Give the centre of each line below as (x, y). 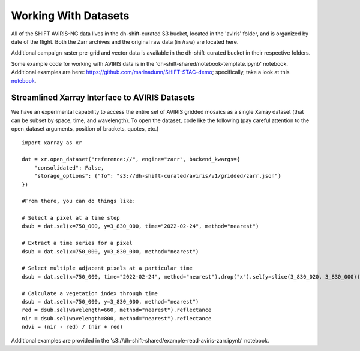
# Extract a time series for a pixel (77, 243)
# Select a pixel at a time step (71, 218)
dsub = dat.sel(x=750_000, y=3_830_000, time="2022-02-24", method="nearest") (140, 226)
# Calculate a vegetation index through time (90, 293)
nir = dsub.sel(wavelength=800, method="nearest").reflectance (117, 318)
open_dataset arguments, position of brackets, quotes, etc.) (85, 129)
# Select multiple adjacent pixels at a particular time (107, 268)
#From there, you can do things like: (79, 201)
